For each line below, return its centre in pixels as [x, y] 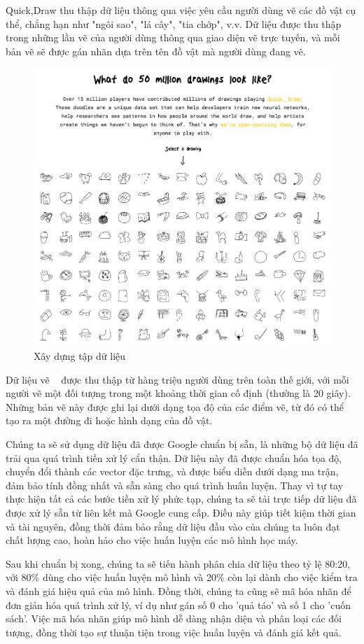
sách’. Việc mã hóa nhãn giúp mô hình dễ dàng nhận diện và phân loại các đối [174, 618]
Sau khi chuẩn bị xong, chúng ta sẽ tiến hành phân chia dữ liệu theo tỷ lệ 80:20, [178, 563]
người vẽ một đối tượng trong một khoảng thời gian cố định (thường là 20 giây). [178, 393]
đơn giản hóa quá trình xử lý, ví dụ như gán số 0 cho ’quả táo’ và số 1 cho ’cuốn [178, 604]
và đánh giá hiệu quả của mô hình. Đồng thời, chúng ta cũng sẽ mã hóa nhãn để [178, 590]
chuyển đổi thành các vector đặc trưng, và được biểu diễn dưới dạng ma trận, [172, 471]
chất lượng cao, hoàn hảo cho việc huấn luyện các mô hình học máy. [152, 540]
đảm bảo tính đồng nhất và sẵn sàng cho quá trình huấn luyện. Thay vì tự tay [175, 485]
